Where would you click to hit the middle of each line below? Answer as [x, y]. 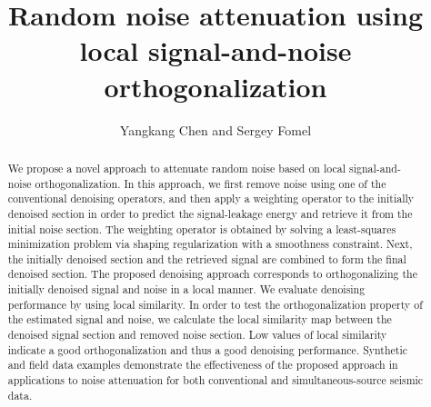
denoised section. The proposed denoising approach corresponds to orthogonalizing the [212, 274]
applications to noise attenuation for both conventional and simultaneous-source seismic [215, 380]
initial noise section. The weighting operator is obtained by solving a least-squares [202, 228]
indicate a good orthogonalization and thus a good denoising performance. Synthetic [208, 349]
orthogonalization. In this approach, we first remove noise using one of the [210, 183]
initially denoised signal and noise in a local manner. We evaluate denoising [186, 289]
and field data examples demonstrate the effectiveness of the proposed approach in [203, 365]
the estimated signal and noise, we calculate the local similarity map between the [200, 319]
